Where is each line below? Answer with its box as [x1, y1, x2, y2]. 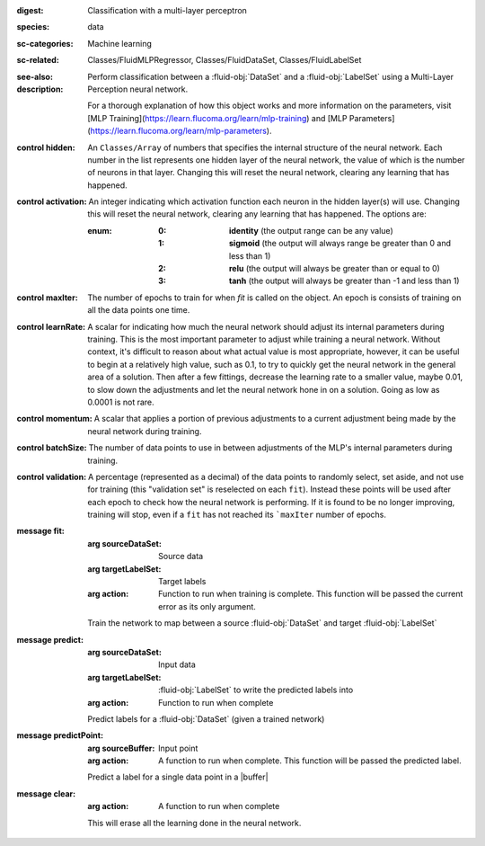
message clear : [16, 788, 76, 799]
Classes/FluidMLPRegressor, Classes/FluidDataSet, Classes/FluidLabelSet [87, 55, 362, 66]
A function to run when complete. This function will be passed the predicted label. [158, 755, 462, 766]
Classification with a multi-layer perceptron [87, 5, 247, 15]
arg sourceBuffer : [87, 743, 155, 753]
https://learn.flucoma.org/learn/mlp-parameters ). [90, 126, 272, 137]
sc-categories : [16, 38, 74, 49]
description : [16, 84, 64, 94]
